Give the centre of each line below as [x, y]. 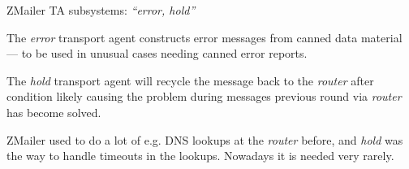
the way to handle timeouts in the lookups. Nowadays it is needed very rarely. [200, 156]
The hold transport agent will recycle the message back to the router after [190, 80]
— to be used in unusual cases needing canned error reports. [157, 53]
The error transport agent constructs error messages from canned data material [204, 37]
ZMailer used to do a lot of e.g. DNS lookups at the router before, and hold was [205, 139]
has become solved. [54, 112]
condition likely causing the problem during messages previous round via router [204, 96]
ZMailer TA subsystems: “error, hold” [101, 10]
